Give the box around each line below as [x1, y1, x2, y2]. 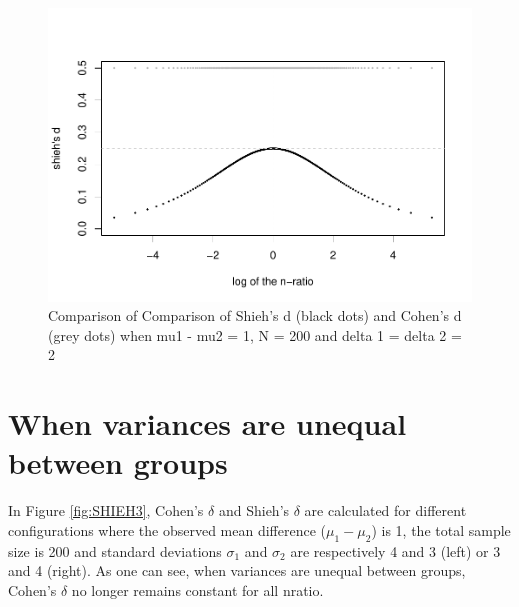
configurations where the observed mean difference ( [8, 519, 327, 540]
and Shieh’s [218, 500, 290, 521]
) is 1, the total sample [371, 519, 511, 540]
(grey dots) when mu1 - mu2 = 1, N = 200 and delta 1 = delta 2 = [48, 324, 462, 345]
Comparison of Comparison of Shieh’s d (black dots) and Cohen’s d [48, 305, 462, 326]
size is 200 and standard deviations [8, 540, 222, 561]
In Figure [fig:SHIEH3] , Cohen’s [8, 500, 204, 521]
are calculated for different [304, 500, 467, 521]
